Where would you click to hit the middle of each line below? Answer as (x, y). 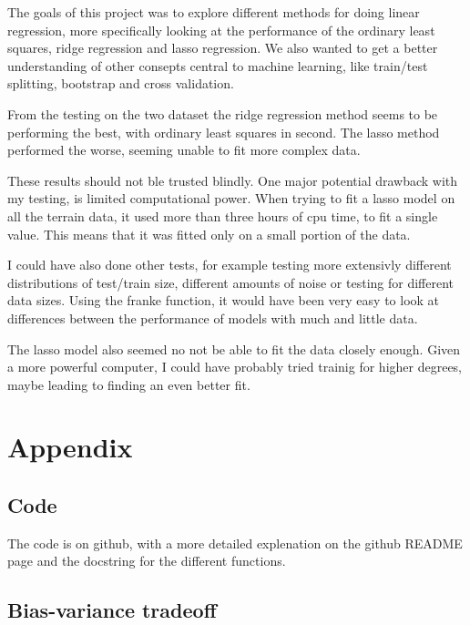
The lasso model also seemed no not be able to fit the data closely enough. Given (234, 348)
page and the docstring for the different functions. (147, 561)
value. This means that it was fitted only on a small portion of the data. (209, 234)
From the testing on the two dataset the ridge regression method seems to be (223, 113)
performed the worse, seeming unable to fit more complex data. (184, 150)
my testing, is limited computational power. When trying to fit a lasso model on (231, 198)
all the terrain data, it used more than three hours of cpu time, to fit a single (223, 215)
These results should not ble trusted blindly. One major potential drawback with (233, 180)
